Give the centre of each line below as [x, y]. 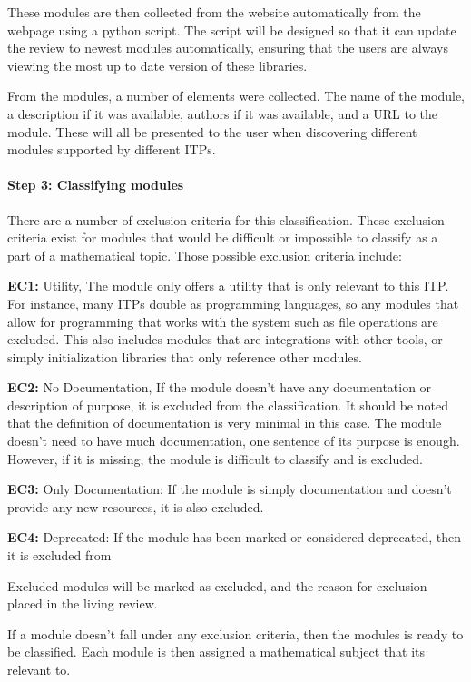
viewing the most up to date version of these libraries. [157, 65]
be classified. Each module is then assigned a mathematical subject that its [216, 652]
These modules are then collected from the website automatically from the [214, 12]
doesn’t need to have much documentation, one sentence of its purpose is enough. [234, 441]
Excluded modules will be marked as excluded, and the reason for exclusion [217, 585]
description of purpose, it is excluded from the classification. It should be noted [228, 405]
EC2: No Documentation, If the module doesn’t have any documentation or [220, 387]
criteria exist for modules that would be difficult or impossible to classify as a [223, 237]
